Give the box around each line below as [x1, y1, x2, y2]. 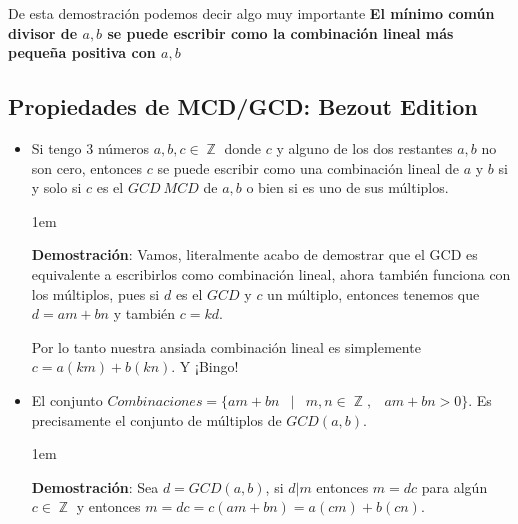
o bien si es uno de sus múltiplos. [246, 177, 449, 198]
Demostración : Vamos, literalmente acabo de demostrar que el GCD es [31, 244, 478, 265]
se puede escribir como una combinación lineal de [157, 157, 460, 178]
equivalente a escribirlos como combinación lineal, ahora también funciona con [31, 263, 511, 284]
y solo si [31, 177, 82, 198]
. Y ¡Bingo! [171, 356, 239, 377]
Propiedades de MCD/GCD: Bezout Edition [8, 91, 478, 122]
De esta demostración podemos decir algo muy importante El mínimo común [8, 3, 495, 23]
